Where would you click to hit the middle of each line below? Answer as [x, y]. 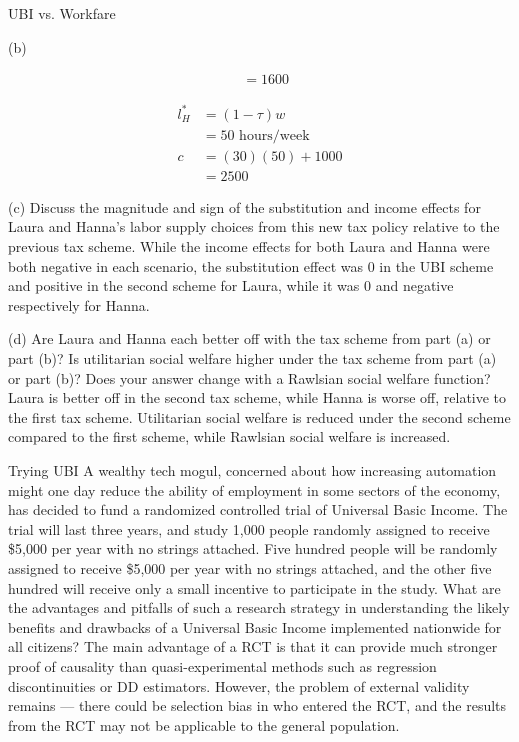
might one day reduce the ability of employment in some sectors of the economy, [254, 489]
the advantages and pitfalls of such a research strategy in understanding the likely [259, 607]
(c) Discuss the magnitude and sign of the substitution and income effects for [244, 206]
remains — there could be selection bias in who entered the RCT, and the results [257, 705]
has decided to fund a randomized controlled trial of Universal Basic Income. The [258, 509]
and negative [414, 285]
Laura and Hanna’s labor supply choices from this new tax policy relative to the [254, 226]
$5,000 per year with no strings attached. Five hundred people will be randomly [253, 548]
